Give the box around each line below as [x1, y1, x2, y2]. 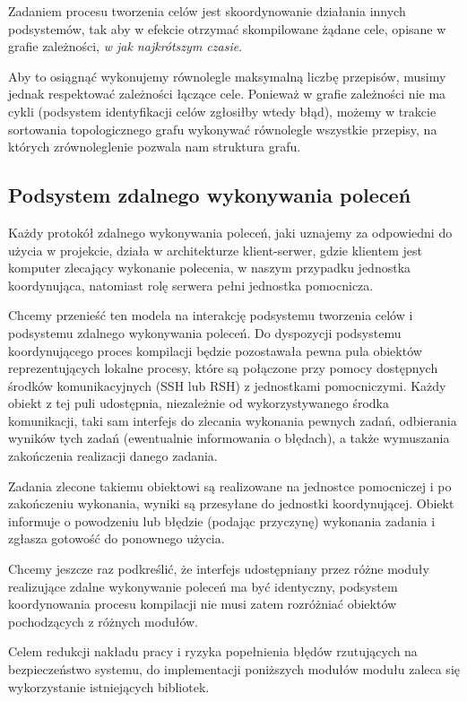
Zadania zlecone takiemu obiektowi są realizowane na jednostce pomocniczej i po [8, 476, 452, 495]
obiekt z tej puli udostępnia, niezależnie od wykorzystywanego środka [8, 394, 389, 412]
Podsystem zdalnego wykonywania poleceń [8, 181, 411, 209]
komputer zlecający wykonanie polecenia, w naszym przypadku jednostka [8, 258, 411, 277]
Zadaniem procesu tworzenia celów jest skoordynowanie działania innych [8, 2, 406, 20]
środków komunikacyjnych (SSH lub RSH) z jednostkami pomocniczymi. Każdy [8, 376, 446, 394]
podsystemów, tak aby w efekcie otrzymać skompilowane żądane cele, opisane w [8, 19, 446, 38]
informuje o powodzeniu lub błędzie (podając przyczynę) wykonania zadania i [8, 511, 436, 530]
